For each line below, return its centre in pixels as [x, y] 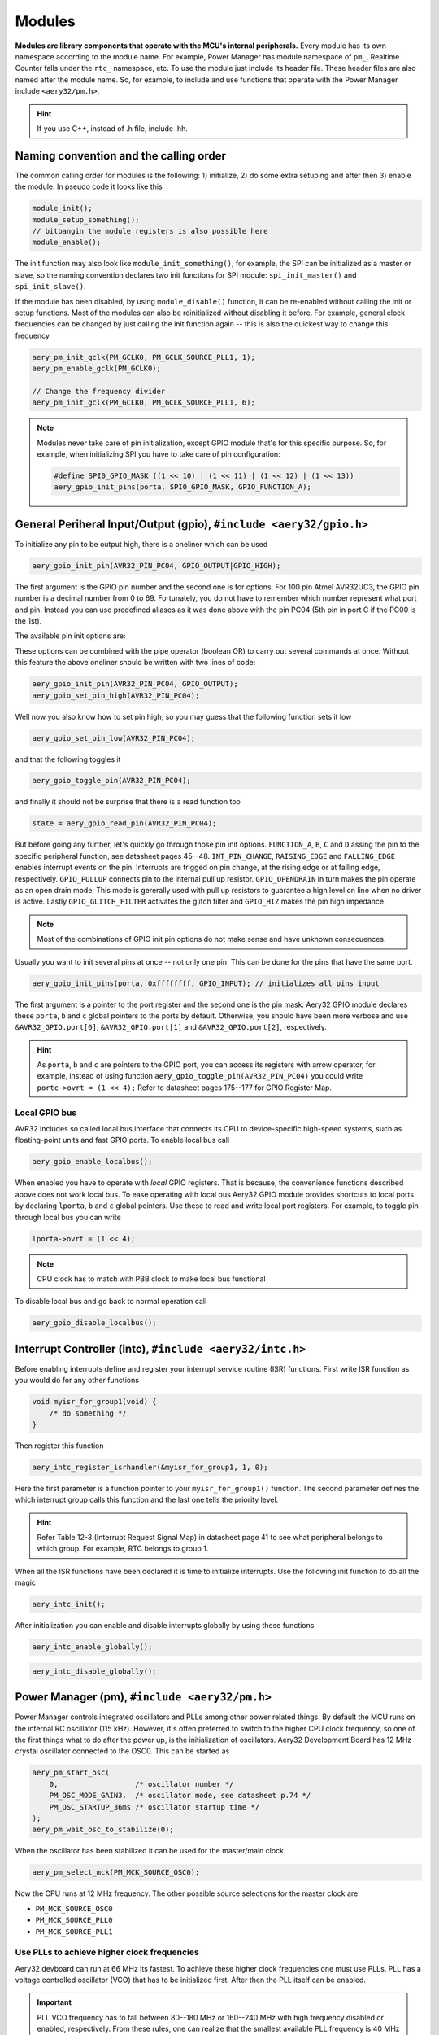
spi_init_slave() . [50, 287]
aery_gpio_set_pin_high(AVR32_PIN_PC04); [116, 695]
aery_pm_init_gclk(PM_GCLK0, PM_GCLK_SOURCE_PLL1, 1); [143, 357]
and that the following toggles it [68, 759]
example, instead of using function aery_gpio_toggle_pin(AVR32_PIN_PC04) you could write [200, 1076]
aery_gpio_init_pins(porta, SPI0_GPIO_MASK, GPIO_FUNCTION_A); [183, 487]
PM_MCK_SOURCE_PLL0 [74, 1920]
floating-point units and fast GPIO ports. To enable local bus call [122, 1140]
